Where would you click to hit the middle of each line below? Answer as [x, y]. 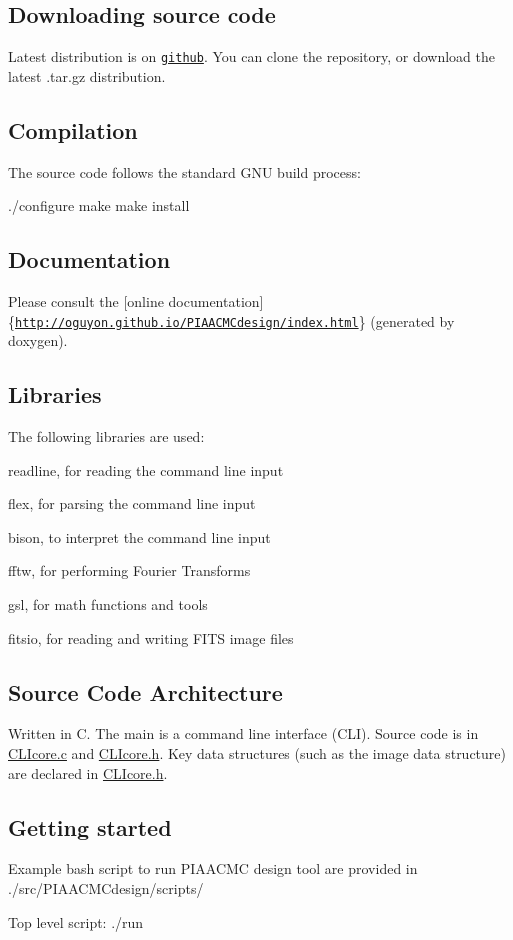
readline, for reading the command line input [146, 469]
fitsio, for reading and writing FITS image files [151, 637]
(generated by [412, 320]
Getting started [90, 826]
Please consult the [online [86, 301]
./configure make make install [99, 205]
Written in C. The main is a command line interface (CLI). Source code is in [243, 733]
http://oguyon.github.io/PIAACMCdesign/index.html [187, 322]
